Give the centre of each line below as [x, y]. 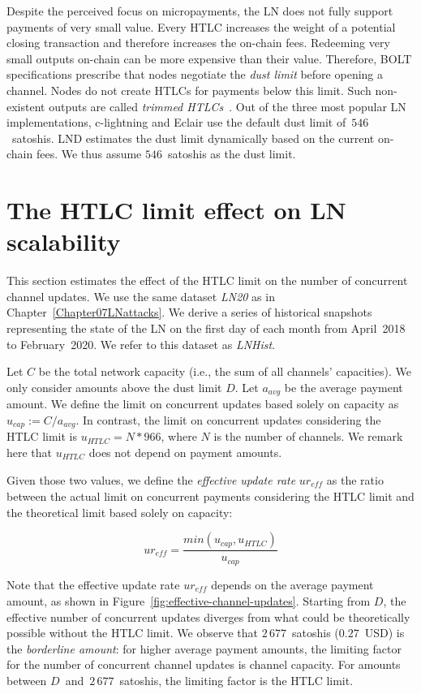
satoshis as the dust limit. [232, 154]
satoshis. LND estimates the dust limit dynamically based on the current [193, 138]
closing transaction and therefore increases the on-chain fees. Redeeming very [198, 43]
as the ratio [355, 479]
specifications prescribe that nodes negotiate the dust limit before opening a [195, 74]
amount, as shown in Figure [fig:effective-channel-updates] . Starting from [189, 601]
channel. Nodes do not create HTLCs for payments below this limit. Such [189, 90]
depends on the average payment [292, 584]
